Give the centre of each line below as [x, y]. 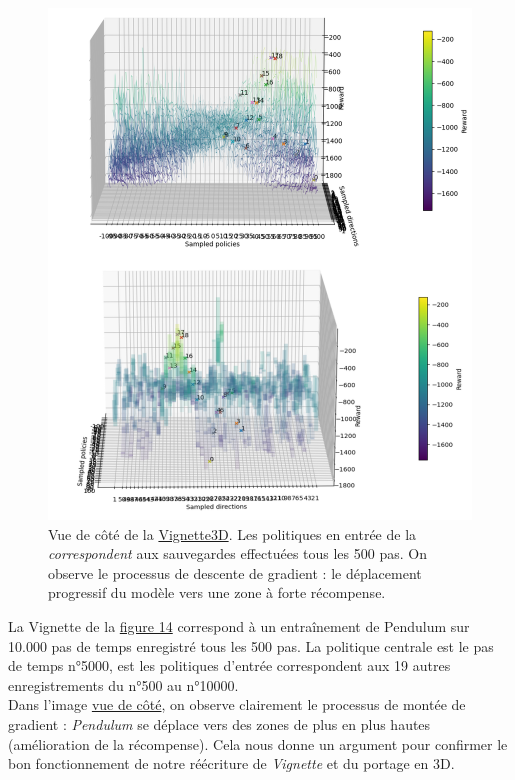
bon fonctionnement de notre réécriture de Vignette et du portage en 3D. [231, 763]
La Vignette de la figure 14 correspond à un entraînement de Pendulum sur [239, 625]
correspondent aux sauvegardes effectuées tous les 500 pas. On [237, 553]
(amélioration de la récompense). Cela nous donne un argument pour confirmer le [258, 743]
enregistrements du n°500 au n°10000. [123, 684]
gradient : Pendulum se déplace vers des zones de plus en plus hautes [219, 723]
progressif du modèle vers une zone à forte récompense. [217, 592]
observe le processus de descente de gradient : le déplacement [235, 572]
